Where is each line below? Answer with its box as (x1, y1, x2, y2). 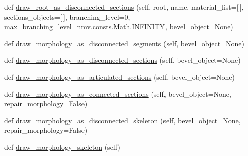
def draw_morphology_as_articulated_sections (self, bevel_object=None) (4, 71, 235, 82)
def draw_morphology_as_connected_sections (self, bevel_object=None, (4, 88, 231, 99)
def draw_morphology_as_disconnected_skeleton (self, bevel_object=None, (4, 115, 241, 125)
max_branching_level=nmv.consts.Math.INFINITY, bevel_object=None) (4, 21, 233, 32)
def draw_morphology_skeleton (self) (4, 141, 120, 152)
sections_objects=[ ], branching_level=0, (4, 11, 130, 22)
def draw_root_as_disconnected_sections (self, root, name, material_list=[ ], (4, 2, 244, 12)
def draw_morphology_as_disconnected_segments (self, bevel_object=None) (4, 38, 245, 48)
